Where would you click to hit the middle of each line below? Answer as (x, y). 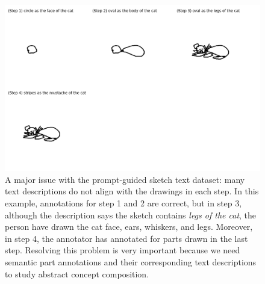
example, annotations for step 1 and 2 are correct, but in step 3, (123, 202)
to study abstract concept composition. (77, 273)
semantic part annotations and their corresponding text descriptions (131, 261)
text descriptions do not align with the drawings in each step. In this (132, 191)
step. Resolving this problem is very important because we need (123, 250)
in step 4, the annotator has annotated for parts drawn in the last (126, 238)
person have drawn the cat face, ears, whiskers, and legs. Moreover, (129, 227)
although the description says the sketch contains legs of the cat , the (131, 215)
